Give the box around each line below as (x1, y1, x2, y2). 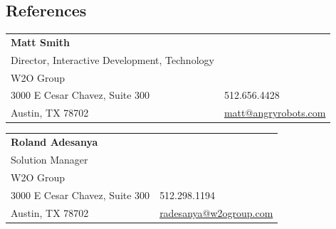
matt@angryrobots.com (224, 105, 326, 120)
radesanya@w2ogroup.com (159, 205, 273, 220)
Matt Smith (11, 34, 70, 49)
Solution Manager (11, 152, 88, 167)
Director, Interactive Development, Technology (11, 52, 214, 67)
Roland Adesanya (11, 134, 98, 149)
